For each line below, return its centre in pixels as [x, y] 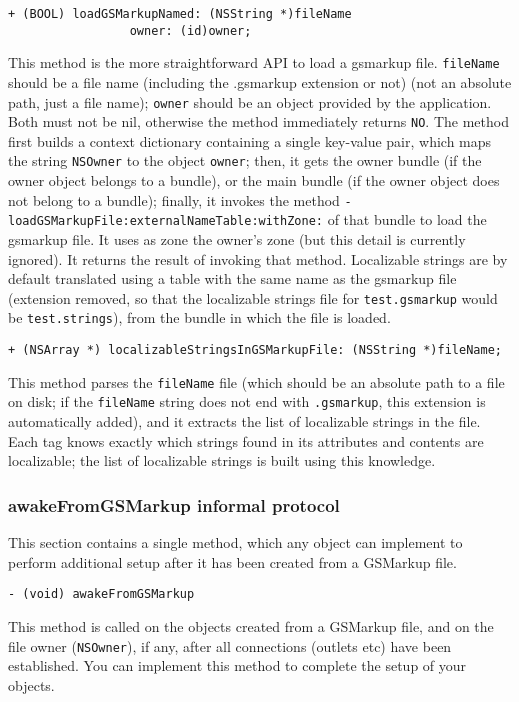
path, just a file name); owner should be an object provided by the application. [250, 101]
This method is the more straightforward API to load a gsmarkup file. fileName [254, 62]
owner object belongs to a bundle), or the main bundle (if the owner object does [254, 180]
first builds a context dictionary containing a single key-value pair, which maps [250, 140]
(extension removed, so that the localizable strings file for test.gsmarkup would [253, 297]
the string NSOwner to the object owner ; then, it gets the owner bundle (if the [245, 160]
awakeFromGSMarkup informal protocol [174, 504]
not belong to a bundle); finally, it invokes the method [174, 199]
